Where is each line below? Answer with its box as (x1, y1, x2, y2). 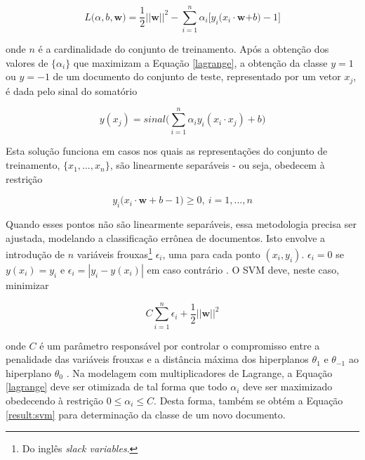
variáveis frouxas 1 (77, 245, 152, 261)
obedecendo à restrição (6, 393, 103, 407)
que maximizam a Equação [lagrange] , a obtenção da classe (73, 55, 328, 70)
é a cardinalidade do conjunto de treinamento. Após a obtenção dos (38, 41, 329, 56)
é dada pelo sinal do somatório (6, 83, 138, 98)
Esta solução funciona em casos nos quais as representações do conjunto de (6, 143, 328, 158)
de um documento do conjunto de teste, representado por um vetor (53, 69, 341, 84)
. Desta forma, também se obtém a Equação (154, 393, 343, 407)
